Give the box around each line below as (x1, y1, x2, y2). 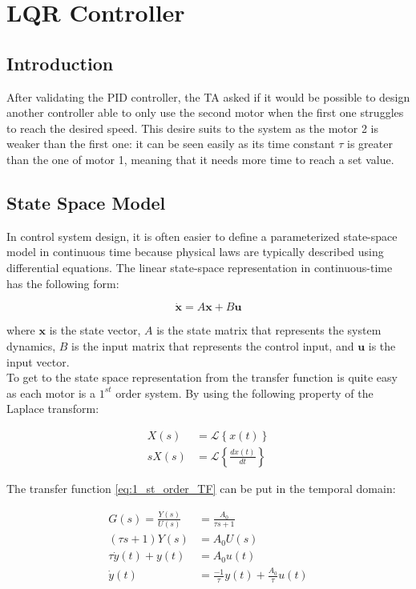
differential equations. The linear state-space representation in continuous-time (6, 258, 393, 275)
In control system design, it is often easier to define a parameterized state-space (6, 227, 398, 244)
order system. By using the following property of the (115, 384, 374, 401)
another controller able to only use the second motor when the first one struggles (6, 104, 404, 121)
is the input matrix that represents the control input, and (71, 337, 354, 354)
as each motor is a (6, 384, 95, 401)
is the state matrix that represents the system (156, 322, 382, 339)
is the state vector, (49, 322, 141, 339)
